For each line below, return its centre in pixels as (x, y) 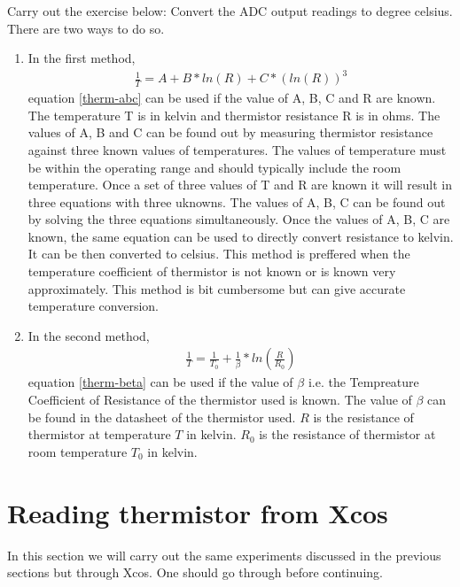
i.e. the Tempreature (363, 382)
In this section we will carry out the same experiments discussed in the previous (224, 555)
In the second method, (89, 335)
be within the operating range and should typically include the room (214, 167)
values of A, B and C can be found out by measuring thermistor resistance (230, 132)
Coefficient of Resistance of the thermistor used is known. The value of (220, 400)
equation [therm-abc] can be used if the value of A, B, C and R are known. (232, 98)
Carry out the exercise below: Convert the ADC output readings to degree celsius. (230, 11)
